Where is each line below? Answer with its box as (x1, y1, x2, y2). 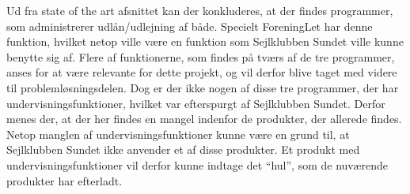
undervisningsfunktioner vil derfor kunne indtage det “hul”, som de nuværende (6, 156, 388, 173)
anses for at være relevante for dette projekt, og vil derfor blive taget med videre (6, 64, 397, 80)
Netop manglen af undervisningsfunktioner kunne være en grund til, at (6, 125, 350, 142)
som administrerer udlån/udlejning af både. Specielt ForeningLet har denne (6, 17, 373, 34)
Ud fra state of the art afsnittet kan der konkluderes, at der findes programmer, (6, 2, 393, 18)
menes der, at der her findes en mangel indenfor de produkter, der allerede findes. (6, 110, 402, 127)
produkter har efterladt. (6, 172, 123, 188)
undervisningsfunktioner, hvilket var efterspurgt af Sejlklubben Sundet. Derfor (6, 95, 385, 111)
